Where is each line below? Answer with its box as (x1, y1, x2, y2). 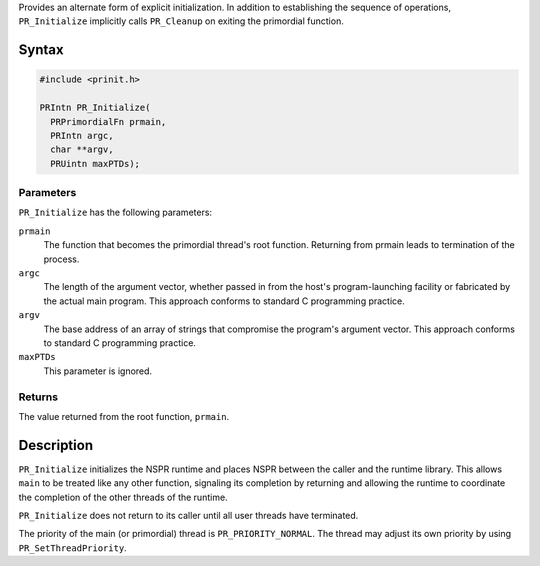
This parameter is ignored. (43, 365, 153, 377)
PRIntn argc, (50, 130, 114, 141)
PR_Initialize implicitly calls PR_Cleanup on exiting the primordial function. (18, 15, 344, 27)
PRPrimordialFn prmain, (50, 116, 167, 127)
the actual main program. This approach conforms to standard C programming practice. (43, 295, 405, 307)
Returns (18, 390, 59, 404)
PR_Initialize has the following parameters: (18, 206, 213, 219)
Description (18, 436, 94, 454)
